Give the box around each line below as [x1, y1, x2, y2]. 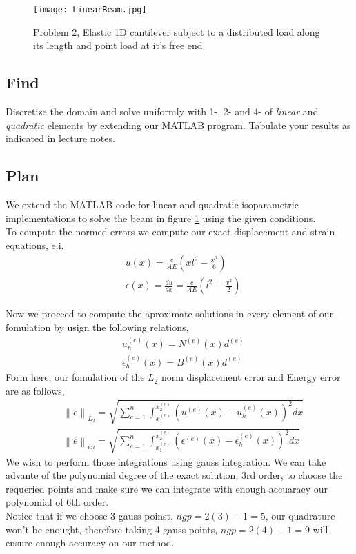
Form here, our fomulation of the [6, 370, 145, 384]
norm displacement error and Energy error [161, 370, 341, 384]
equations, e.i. [6, 237, 64, 252]
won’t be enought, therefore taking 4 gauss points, [6, 522, 218, 536]
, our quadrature [265, 508, 335, 522]
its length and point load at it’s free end [33, 38, 203, 52]
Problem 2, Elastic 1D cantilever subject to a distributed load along [33, 24, 320, 39]
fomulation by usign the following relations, [6, 320, 189, 335]
